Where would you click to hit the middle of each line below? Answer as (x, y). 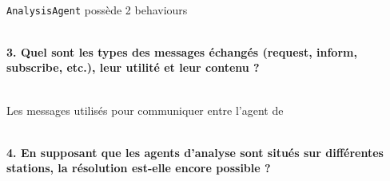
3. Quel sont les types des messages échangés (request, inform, (182, 51)
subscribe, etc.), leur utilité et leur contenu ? (133, 67)
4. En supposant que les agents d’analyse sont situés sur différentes (195, 152)
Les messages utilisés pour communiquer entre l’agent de (145, 110)
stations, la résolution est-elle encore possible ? (139, 168)
